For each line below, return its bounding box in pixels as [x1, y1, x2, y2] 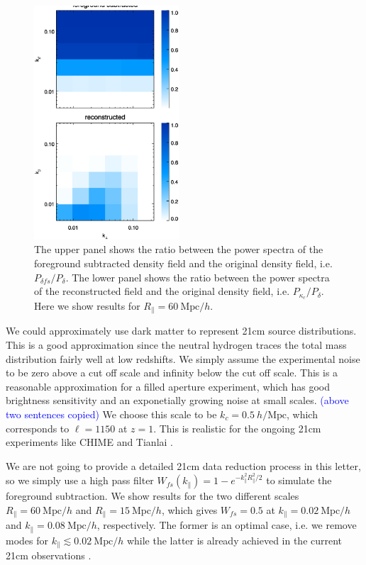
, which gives [161, 503, 218, 518]
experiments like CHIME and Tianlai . [6, 435, 174, 449]
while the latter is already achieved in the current [126, 532, 343, 547]
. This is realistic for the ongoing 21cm [153, 420, 321, 435]
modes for [6, 532, 49, 547]
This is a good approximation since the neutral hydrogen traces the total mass [6, 337, 347, 352]
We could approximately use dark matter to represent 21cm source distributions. [6, 323, 357, 338]
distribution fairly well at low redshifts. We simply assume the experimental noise [6, 351, 360, 366]
